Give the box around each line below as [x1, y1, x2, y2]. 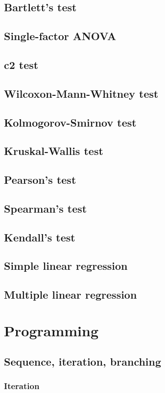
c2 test [4, 57, 39, 72]
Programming [4, 320, 98, 340]
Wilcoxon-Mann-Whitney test [4, 86, 159, 101]
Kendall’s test [4, 229, 75, 244]
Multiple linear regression [4, 287, 137, 302]
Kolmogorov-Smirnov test [4, 114, 137, 130]
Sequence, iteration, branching [4, 354, 162, 369]
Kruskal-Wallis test [4, 143, 103, 158]
